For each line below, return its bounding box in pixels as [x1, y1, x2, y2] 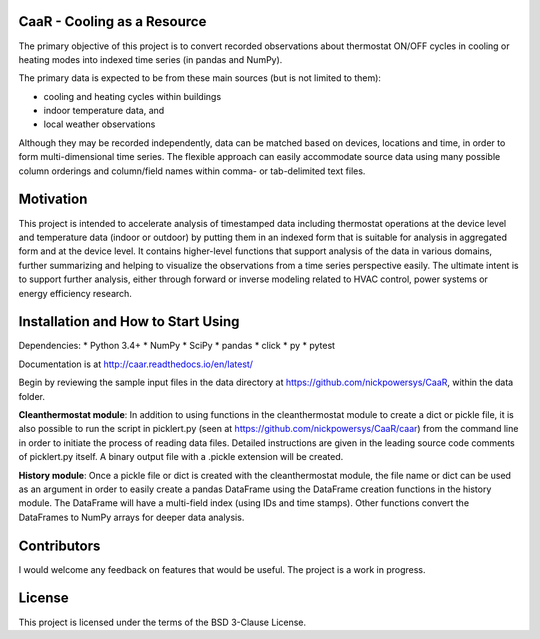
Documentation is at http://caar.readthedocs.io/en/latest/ [18, 358, 254, 370]
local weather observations [43, 118, 156, 130]
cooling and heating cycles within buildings [43, 90, 222, 102]
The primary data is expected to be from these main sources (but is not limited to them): [18, 72, 382, 84]
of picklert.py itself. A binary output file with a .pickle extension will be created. [18, 451, 344, 463]
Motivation [18, 191, 88, 208]
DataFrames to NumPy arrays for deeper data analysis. [18, 511, 245, 523]
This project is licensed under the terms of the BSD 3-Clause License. [18, 616, 307, 628]
